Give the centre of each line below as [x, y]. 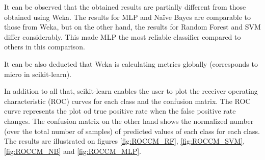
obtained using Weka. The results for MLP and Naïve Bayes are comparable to [128, 17]
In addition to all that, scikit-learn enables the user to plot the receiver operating [131, 91]
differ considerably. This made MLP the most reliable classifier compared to [123, 36]
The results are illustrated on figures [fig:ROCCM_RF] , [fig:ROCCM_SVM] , [125, 141]
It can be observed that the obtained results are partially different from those [125, 7]
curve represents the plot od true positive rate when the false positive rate [120, 111]
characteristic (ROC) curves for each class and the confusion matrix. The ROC [127, 101]
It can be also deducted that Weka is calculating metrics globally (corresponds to [131, 63]
